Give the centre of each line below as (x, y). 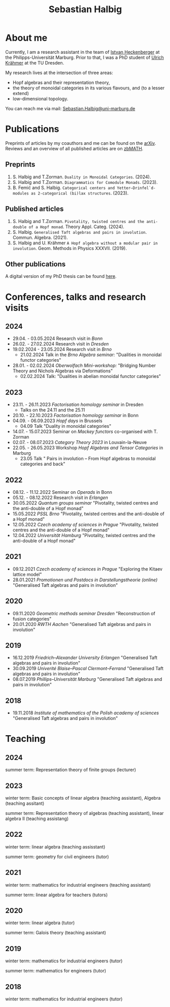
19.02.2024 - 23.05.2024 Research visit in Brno (62, 350)
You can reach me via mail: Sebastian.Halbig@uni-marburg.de (70, 108)
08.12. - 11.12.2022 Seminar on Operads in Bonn (62, 492)
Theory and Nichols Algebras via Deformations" (63, 371)
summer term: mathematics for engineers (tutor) (56, 971)
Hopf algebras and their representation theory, (61, 82)
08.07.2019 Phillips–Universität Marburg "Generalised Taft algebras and (87, 679)
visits (17, 308)
